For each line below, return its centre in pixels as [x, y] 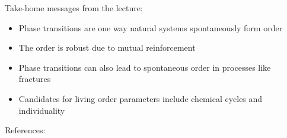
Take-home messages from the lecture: [74, 8]
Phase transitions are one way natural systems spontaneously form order [151, 27]
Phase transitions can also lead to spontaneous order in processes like [145, 67]
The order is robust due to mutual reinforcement [107, 47]
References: [25, 130]
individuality [42, 110]
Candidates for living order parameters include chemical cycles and [141, 98]
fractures [35, 79]
